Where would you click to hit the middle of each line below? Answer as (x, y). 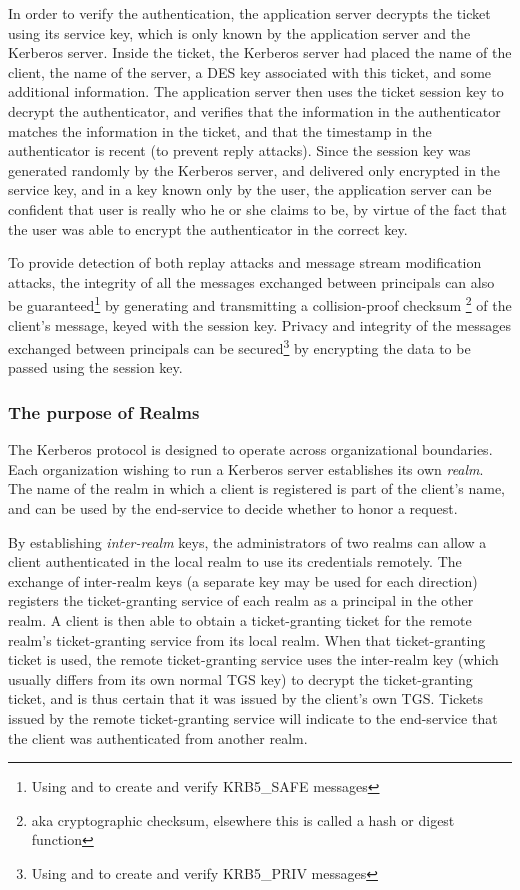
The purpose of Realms (104, 411)
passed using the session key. (95, 367)
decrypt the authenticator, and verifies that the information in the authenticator (254, 110)
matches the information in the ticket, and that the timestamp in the (220, 130)
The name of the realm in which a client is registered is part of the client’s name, (257, 488)
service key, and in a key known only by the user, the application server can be (250, 189)
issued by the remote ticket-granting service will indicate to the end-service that (253, 717)
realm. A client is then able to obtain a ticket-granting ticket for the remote (240, 619)
